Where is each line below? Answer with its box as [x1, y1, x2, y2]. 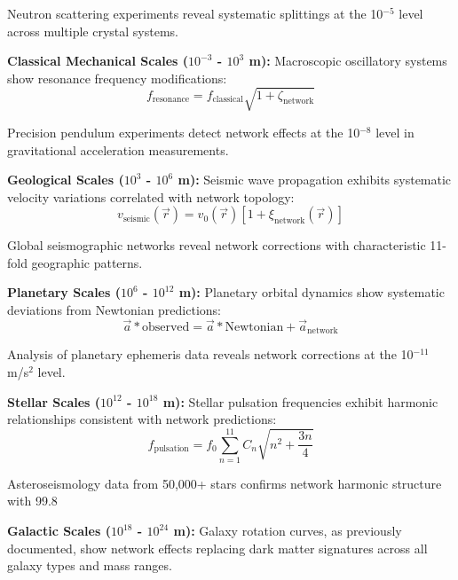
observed [141, 320, 190, 333]
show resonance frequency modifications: [7, 68, 227, 87]
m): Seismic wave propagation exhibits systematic [178, 170, 452, 189]
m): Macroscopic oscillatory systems [249, 51, 447, 70]
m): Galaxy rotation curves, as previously [173, 521, 402, 540]
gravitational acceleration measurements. [7, 140, 229, 159]
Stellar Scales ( [7, 392, 101, 411]
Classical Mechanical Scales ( [7, 51, 189, 70]
